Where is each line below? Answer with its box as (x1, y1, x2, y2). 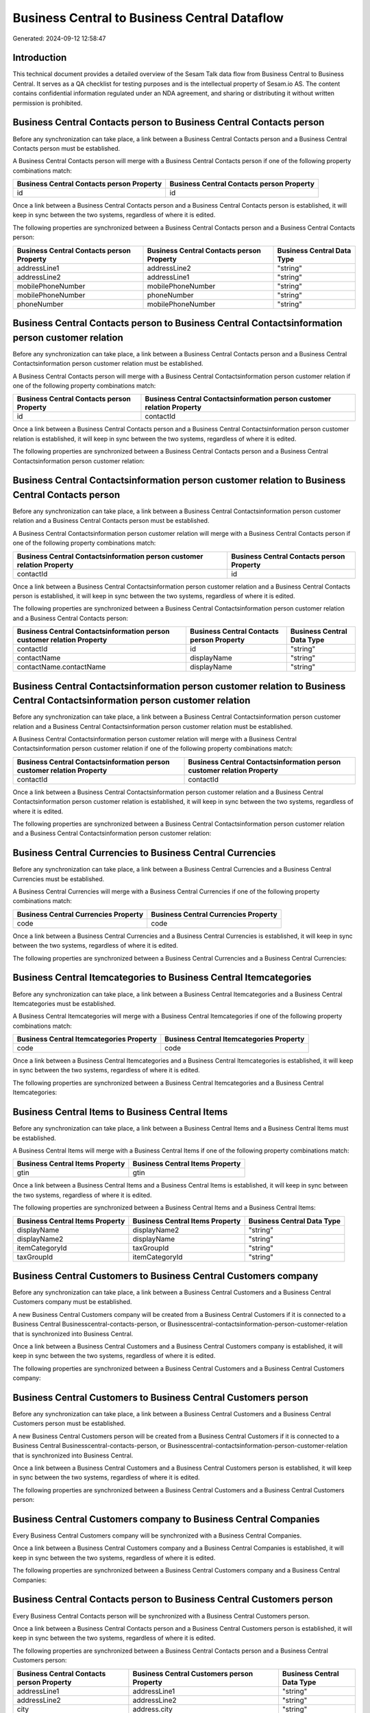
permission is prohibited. (12, 99, 83, 107)
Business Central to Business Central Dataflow (12, 10, 284, 25)
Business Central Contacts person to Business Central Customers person (12, 1594, 333, 1605)
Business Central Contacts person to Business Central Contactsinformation (12, 317, 343, 329)
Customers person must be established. (12, 1419, 126, 1428)
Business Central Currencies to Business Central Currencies (12, 847, 276, 859)
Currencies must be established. (12, 874, 105, 883)
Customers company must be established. (12, 1298, 132, 1306)
